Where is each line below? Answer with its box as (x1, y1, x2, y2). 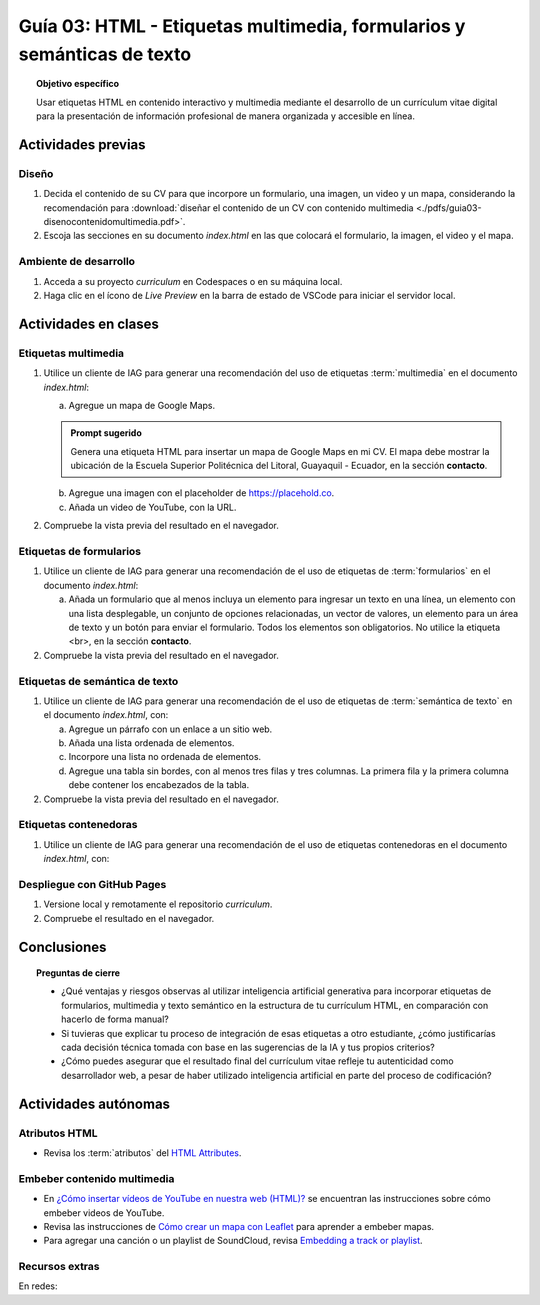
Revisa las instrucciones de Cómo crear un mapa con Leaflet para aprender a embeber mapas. (43, 1220, 435, 1232)
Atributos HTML (18, 1126, 98, 1140)
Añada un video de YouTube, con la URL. (68, 501, 237, 513)
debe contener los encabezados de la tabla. (68, 779, 250, 791)
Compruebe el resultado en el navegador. (43, 912, 215, 924)
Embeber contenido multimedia (18, 1171, 175, 1185)
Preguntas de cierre (36, 967, 120, 979)
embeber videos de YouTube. (43, 1206, 165, 1219)
